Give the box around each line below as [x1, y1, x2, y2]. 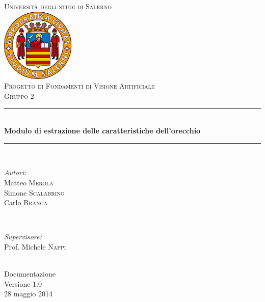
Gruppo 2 [4, 91, 34, 101]
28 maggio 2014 [4, 288, 52, 299]
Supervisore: [4, 231, 42, 242]
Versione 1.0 [4, 278, 42, 289]
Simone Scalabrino [4, 187, 65, 198]
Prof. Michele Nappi [4, 241, 66, 252]
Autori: [4, 167, 26, 178]
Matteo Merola [4, 177, 54, 188]
